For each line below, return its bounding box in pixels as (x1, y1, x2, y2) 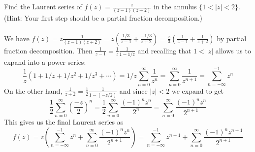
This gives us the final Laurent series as (4, 117, 124, 127)
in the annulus (154, 1, 197, 11)
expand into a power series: (4, 56, 86, 67)
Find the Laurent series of (4, 1, 82, 11)
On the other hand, (4, 85, 63, 96)
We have (4, 33, 30, 43)
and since (119, 85, 148, 96)
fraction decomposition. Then (4, 45, 93, 55)
